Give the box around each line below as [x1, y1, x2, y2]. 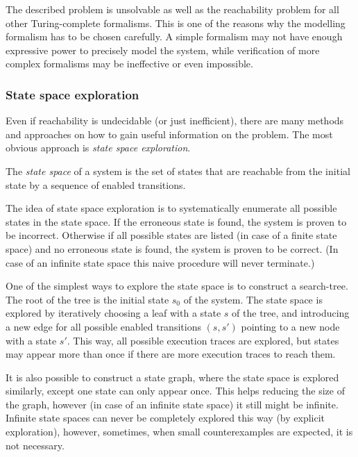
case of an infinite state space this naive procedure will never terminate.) [6, 255, 315, 269]
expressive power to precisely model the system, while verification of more [6, 42, 320, 57]
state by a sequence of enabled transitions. [6, 177, 186, 192]
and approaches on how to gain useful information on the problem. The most [6, 126, 333, 141]
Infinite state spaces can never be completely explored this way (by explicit [6, 410, 325, 425]
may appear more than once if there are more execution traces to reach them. [6, 347, 336, 361]
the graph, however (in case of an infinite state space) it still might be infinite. [6, 397, 339, 411]
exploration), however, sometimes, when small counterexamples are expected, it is [6, 424, 353, 439]
